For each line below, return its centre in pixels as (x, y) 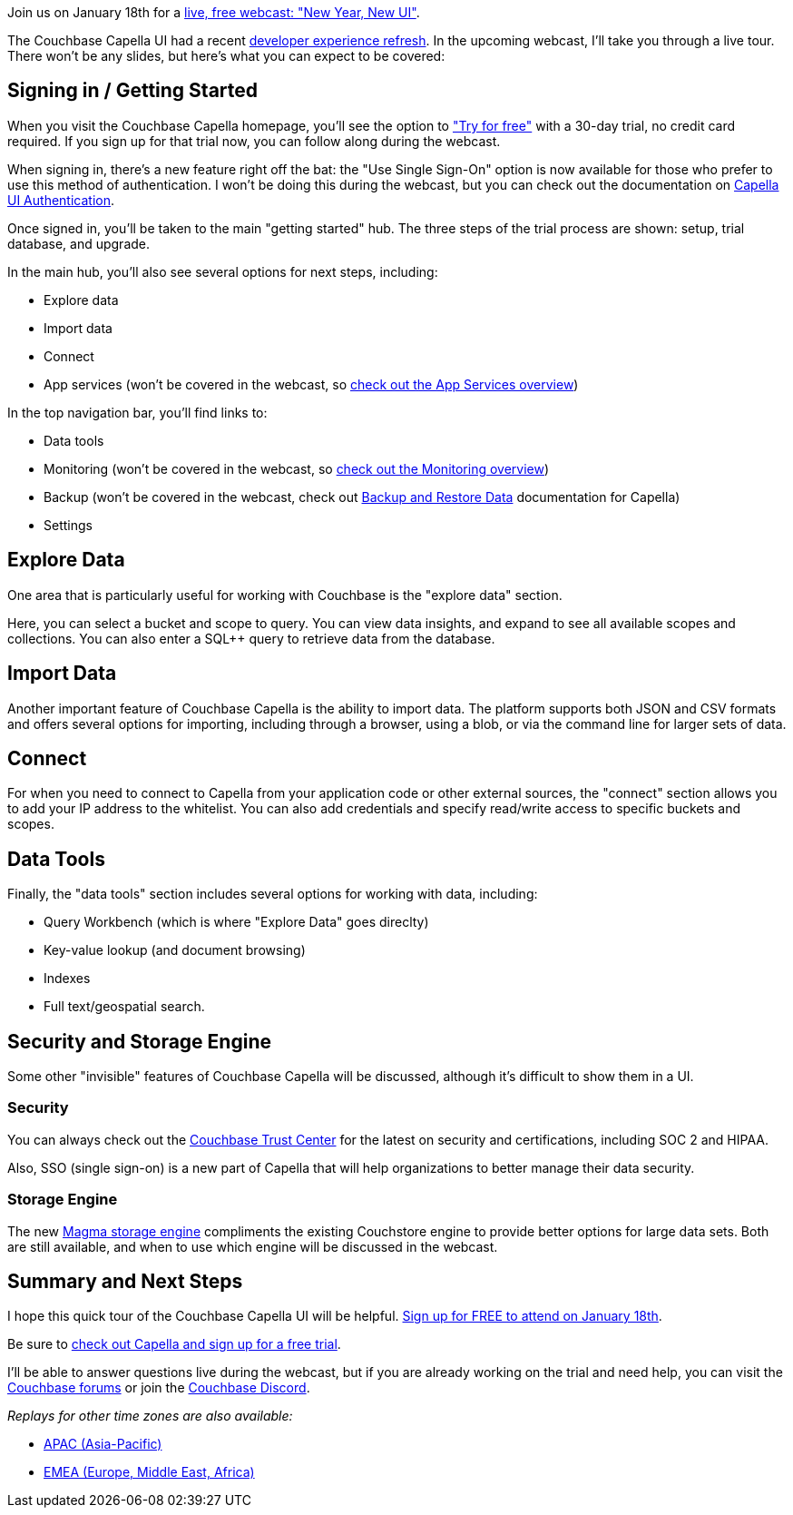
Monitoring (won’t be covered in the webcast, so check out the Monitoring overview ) (297, 468)
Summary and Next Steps (125, 1281)
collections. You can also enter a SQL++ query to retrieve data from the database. (251, 638)
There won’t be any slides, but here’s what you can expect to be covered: (226, 56)
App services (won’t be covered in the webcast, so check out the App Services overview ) (311, 384)
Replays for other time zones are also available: (150, 1416)
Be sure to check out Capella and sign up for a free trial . (174, 1344)
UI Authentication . (61, 200)
